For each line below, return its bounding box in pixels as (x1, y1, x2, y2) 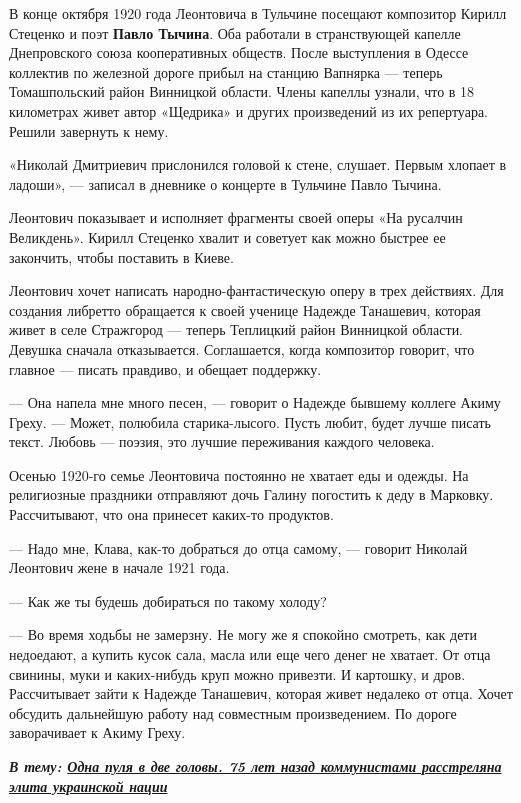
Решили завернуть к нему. (9, 120, 169, 141)
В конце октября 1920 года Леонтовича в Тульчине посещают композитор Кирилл (9, 3, 507, 23)
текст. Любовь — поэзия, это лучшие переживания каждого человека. (9, 431, 435, 452)
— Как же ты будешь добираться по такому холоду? (9, 590, 327, 611)
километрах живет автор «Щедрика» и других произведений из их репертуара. (9, 100, 488, 121)
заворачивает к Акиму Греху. (9, 722, 186, 743)
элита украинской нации (9, 775, 168, 796)
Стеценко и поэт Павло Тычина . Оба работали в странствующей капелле (9, 22, 461, 43)
